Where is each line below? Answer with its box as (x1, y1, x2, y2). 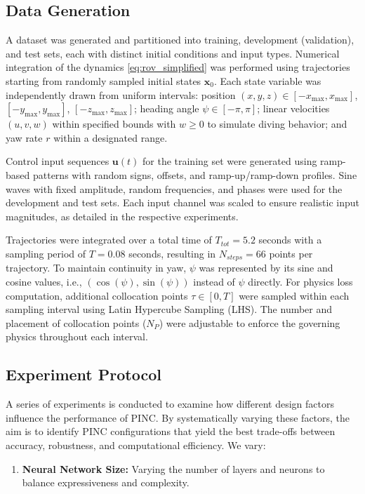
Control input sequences (6, 154, 109, 168)
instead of (193, 274, 235, 288)
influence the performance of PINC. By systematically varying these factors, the (6, 410, 350, 425)
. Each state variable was (213, 73, 321, 88)
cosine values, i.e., (6, 274, 82, 288)
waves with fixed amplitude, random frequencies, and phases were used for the (6, 181, 343, 196)
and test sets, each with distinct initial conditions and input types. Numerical (6, 46, 340, 60)
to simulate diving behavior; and (207, 116, 347, 131)
